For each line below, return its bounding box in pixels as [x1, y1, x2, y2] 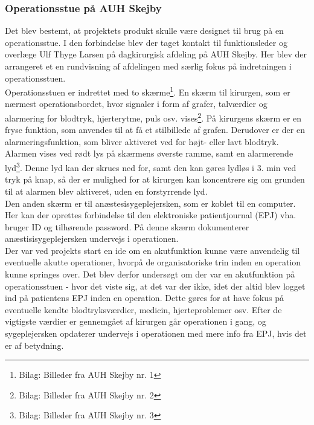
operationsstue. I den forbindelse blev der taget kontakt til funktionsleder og [5, 36, 287, 48]
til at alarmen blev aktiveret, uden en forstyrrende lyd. [5, 184, 208, 197]
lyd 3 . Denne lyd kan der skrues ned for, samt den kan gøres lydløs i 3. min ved [5, 160, 296, 174]
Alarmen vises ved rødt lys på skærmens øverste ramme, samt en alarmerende [5, 147, 293, 160]
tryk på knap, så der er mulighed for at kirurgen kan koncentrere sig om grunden [5, 173, 305, 186]
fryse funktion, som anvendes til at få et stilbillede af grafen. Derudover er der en [5, 123, 305, 136]
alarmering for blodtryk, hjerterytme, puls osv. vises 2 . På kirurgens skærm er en [5, 110, 302, 124]
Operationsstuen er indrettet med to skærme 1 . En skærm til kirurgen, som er [5, 84, 290, 98]
